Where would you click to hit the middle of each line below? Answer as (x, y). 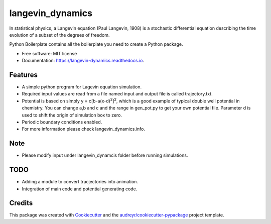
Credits (21, 203)
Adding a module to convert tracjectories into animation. (80, 182)
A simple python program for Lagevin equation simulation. (82, 87)
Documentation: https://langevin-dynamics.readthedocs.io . (83, 61)
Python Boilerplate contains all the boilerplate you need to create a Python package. (96, 44)
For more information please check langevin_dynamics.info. (84, 129)
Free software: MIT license (49, 53)
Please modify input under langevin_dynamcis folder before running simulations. (105, 155)
